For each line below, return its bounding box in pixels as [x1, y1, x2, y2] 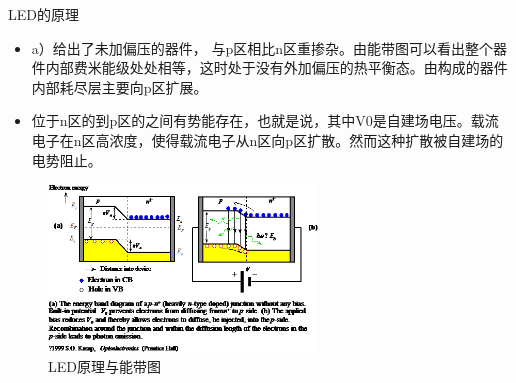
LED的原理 [8, 4, 79, 24]
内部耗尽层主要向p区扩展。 [31, 76, 208, 97]
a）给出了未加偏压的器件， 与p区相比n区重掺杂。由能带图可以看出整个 [31, 37, 494, 58]
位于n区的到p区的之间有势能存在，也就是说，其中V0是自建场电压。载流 [31, 110, 499, 131]
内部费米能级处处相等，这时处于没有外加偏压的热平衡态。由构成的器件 [45, 57, 508, 78]
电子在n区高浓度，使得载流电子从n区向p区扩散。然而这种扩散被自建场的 [31, 129, 504, 150]
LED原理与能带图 [48, 355, 161, 376]
